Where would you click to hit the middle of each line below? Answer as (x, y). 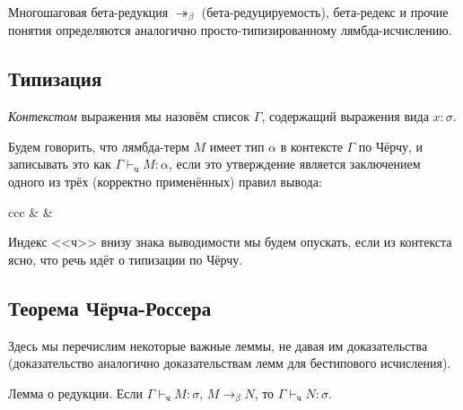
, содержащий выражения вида (345, 116)
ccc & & (31, 211)
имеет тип (237, 146)
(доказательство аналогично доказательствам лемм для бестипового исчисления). (230, 363)
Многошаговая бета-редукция (88, 12)
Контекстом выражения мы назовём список (129, 116)
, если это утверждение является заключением (294, 164)
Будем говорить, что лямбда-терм (99, 146)
